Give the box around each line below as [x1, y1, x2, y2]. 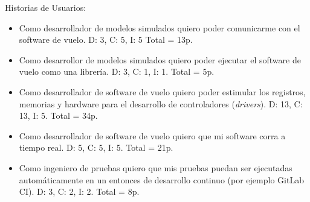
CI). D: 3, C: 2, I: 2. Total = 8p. [19, 185, 140, 198]
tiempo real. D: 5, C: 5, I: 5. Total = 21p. [19, 141, 173, 154]
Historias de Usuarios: [5, 1, 86, 13]
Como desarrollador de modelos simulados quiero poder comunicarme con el [19, 21, 300, 34]
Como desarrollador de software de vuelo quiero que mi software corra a [19, 129, 286, 142]
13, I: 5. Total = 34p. [19, 109, 98, 122]
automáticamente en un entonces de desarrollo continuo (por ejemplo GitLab [19, 173, 304, 186]
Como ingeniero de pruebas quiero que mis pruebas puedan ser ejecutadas [19, 161, 292, 174]
